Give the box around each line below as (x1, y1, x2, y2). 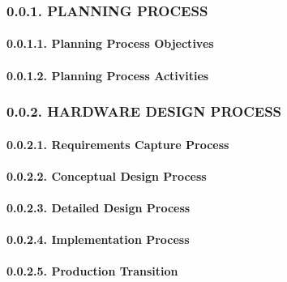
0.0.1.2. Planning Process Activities (6, 66, 209, 83)
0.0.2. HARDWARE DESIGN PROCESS (6, 101, 282, 122)
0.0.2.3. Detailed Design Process (6, 199, 191, 216)
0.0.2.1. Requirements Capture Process (6, 135, 229, 152)
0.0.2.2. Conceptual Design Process (6, 167, 207, 184)
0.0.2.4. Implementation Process (6, 231, 190, 248)
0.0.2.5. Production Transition (6, 263, 178, 280)
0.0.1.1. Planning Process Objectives (6, 35, 214, 52)
